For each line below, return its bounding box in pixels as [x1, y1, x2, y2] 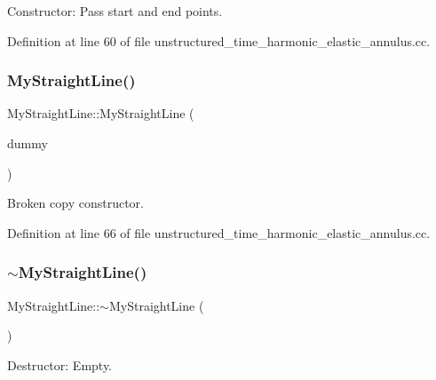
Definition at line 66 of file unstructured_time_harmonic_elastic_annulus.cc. [7, 223, 431, 241]
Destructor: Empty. [7, 355, 113, 374]
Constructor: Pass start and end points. [7, 2, 223, 20]
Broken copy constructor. [7, 194, 144, 212]
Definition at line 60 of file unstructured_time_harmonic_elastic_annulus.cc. [7, 31, 431, 50]
